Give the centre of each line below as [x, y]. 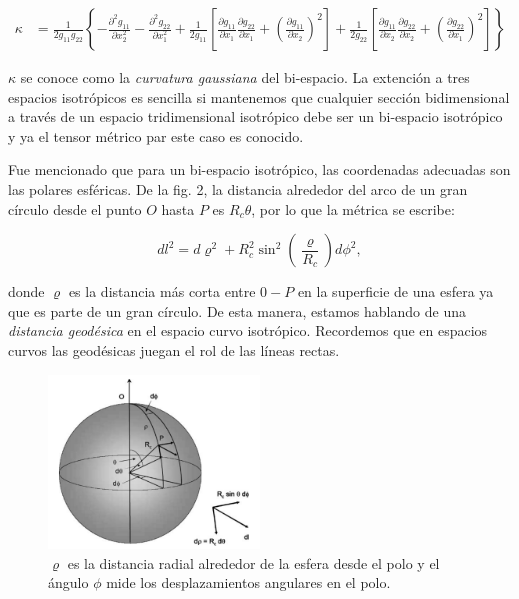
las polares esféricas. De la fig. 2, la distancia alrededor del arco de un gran [238, 189]
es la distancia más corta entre [162, 291]
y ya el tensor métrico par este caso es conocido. [156, 135]
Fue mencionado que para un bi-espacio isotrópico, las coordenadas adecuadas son [259, 169]
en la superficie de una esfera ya [395, 291]
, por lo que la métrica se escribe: [353, 208]
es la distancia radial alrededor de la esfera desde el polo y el [253, 562]
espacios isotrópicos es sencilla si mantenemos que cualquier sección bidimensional [259, 96]
